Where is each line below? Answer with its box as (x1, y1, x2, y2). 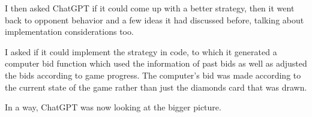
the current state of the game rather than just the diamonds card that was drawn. (5, 80, 307, 93)
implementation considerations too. (5, 25, 134, 38)
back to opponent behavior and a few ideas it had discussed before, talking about (5, 13, 304, 26)
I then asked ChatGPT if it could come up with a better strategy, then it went (5, 2, 295, 14)
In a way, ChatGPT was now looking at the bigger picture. (5, 101, 221, 113)
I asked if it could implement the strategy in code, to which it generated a (5, 45, 277, 58)
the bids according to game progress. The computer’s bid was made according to (5, 68, 301, 81)
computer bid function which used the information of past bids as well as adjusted (5, 57, 307, 70)
